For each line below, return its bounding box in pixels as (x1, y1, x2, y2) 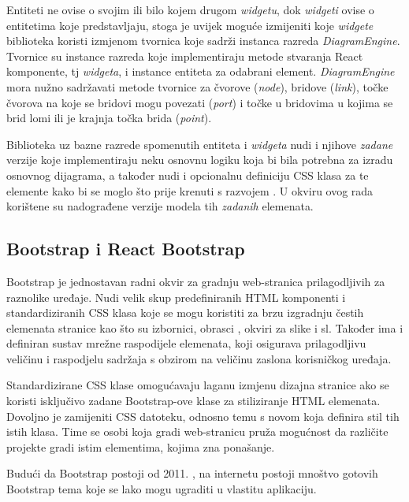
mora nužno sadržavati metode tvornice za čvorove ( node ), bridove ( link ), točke (6, 78, 389, 95)
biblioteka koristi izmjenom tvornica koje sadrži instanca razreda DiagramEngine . (6, 32, 400, 49)
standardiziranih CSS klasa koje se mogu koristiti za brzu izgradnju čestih (6, 304, 364, 321)
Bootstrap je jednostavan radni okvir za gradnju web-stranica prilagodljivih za (6, 273, 385, 289)
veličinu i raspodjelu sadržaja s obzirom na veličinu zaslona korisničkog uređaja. (6, 350, 392, 366)
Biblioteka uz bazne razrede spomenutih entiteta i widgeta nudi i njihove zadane (6, 136, 393, 152)
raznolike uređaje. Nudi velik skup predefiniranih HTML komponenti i (6, 288, 346, 305)
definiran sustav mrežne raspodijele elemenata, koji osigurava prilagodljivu (6, 335, 366, 351)
